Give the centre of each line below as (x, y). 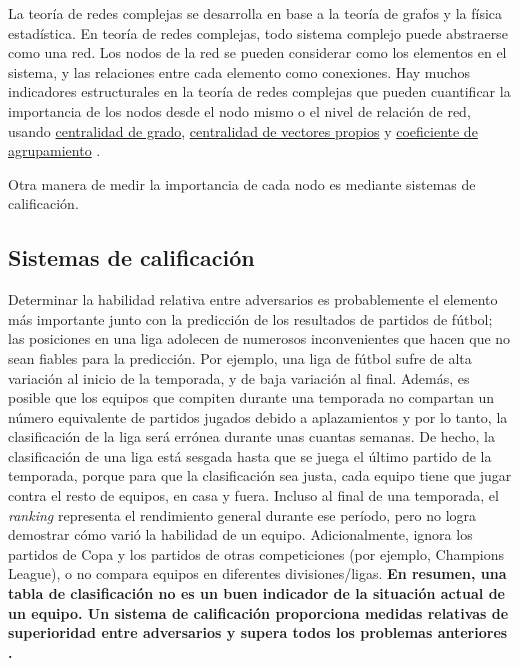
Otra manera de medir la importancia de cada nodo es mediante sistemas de (242, 183)
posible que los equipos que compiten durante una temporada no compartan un (251, 397)
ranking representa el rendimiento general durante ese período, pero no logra (242, 514)
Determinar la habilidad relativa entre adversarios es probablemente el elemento (253, 299)
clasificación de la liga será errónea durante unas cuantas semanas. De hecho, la (251, 436)
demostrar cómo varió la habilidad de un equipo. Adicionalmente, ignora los (240, 534)
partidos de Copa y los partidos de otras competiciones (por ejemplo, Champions (256, 553)
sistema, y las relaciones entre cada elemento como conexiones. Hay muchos (239, 71)
